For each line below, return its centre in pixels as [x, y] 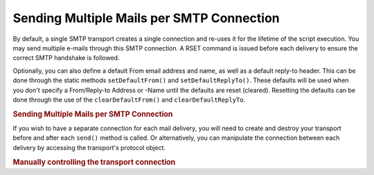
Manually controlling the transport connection [94, 162]
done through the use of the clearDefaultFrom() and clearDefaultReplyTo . [129, 100]
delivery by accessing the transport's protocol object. [89, 147]
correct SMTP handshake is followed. [66, 58]
